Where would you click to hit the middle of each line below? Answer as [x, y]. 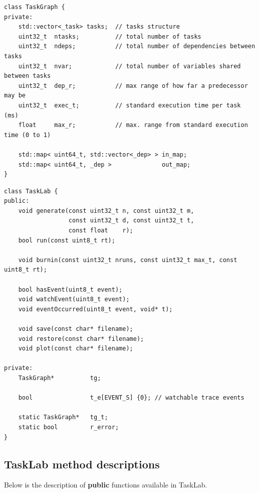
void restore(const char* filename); [81, 339]
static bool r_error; [69, 427]
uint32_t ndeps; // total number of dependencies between [137, 46]
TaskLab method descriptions [82, 464]
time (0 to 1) [28, 135]
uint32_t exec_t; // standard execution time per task [129, 105]
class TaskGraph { [35, 7]
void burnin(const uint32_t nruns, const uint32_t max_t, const [128, 260]
